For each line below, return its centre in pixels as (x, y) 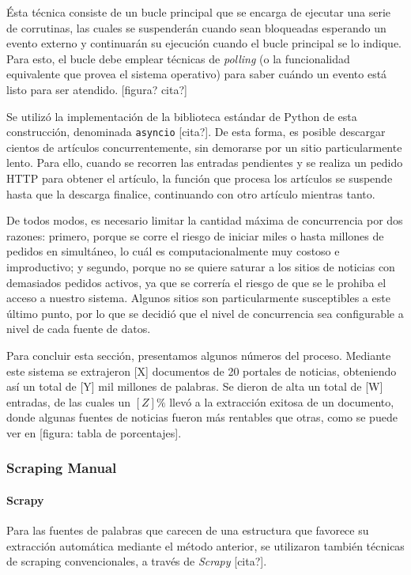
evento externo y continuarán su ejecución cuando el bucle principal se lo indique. (204, 43)
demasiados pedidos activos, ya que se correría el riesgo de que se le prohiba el (196, 282)
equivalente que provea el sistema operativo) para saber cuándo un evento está (197, 74)
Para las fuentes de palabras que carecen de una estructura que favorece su (188, 530)
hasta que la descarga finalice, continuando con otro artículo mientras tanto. (191, 193)
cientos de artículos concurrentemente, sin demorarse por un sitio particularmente (204, 147)
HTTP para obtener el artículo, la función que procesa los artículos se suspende (200, 178)
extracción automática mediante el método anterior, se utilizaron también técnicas (205, 545)
